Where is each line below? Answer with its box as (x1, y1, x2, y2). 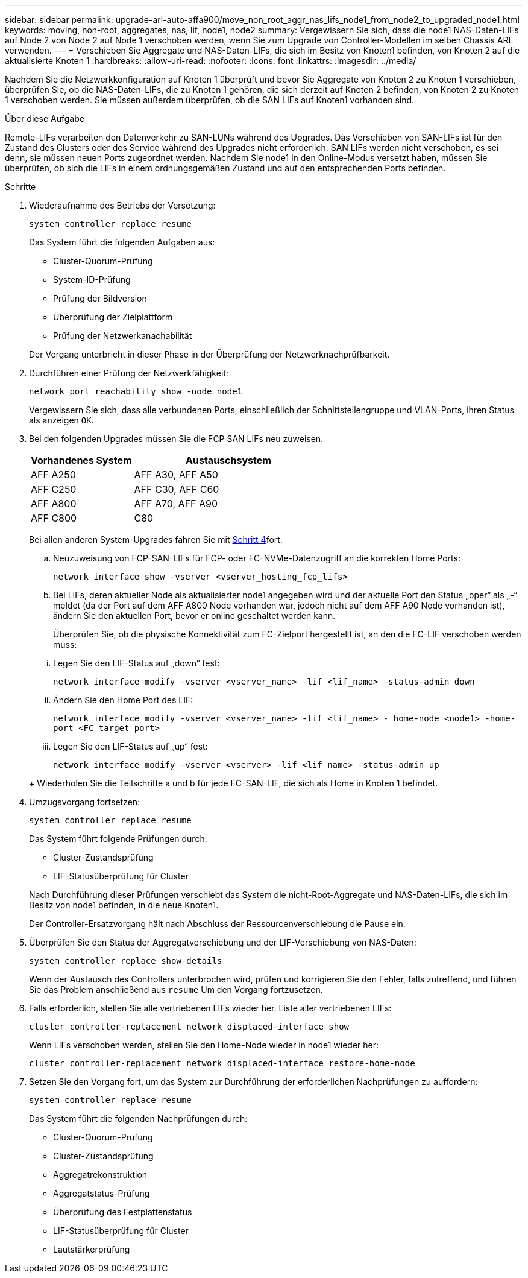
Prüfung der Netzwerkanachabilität (53, 331, 192, 341)
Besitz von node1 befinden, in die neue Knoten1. (29, 900, 219, 910)
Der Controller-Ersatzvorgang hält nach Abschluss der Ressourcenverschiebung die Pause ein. (29, 919, 406, 929)
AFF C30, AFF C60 (134, 483, 219, 495)
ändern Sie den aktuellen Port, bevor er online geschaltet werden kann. (53, 610, 336, 621)
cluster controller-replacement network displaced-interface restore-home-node (29, 1058, 415, 1068)
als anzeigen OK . (29, 415, 94, 425)
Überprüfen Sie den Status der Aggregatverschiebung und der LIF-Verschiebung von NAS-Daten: (29, 937, 416, 947)
